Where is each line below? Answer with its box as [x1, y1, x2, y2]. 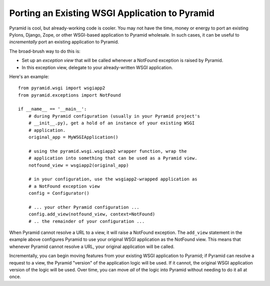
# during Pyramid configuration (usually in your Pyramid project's [28, 113, 200, 119]
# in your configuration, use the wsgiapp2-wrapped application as [28, 176, 197, 182]
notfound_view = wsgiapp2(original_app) [28, 162, 129, 168]
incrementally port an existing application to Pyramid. [9, 39, 119, 45]
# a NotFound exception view [28, 183, 100, 189]
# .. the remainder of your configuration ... [28, 218, 145, 224]
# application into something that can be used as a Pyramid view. [28, 155, 197, 161]
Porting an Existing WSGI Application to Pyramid [9, 8, 215, 19]
